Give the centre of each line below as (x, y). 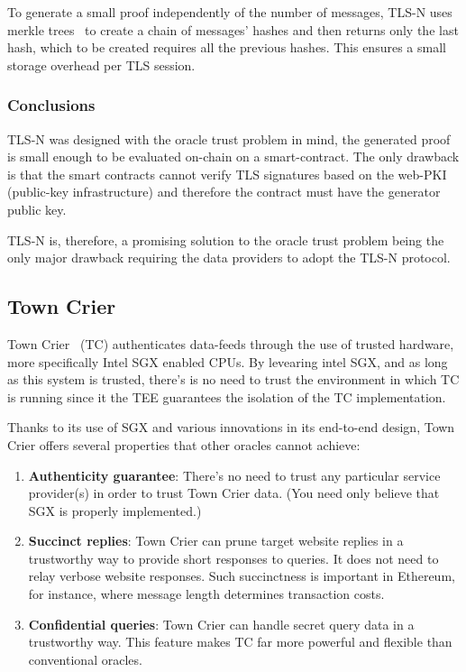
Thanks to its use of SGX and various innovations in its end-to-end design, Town (231, 427)
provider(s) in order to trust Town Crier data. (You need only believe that (234, 493)
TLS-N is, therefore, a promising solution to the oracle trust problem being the (226, 239)
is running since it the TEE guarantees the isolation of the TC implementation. (227, 396)
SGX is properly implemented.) (115, 510)
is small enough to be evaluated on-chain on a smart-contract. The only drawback (233, 156)
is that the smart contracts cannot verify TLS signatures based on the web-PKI (227, 174)
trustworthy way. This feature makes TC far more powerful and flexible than (240, 642)
